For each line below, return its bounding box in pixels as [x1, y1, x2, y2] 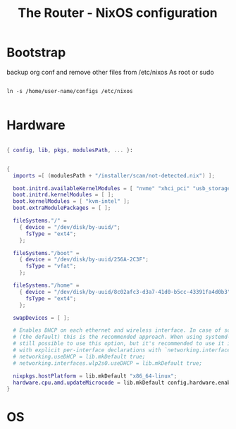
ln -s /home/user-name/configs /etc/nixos [6, 87, 133, 94]
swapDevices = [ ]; [13, 314, 70, 321]
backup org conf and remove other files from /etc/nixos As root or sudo [6, 68, 214, 76]
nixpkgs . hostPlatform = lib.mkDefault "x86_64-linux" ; [13, 372, 178, 380]
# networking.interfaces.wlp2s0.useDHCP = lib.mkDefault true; [13, 359, 202, 367]
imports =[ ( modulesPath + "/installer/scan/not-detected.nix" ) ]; [13, 172, 216, 179]
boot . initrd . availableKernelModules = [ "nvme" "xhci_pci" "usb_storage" [13, 185, 234, 192]
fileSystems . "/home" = [13, 282, 80, 289]
